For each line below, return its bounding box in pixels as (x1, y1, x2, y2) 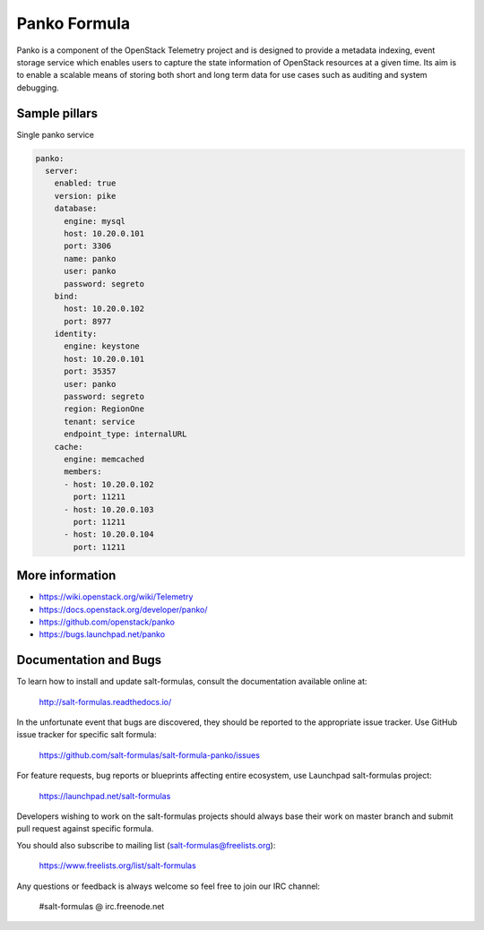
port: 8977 (64, 316, 112, 326)
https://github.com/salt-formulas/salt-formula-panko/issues (39, 749, 260, 761)
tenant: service (64, 417, 135, 426)
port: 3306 (64, 241, 112, 251)
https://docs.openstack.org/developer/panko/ (39, 604, 208, 615)
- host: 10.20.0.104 (64, 530, 154, 539)
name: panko (64, 254, 117, 263)
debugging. (16, 82, 60, 93)
